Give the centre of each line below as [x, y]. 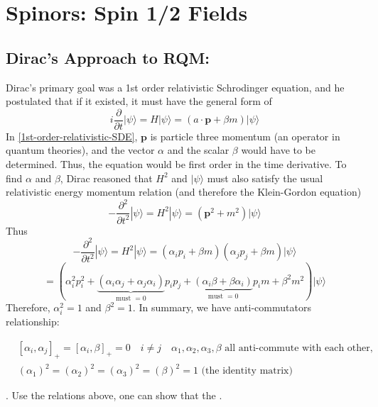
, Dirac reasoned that [106, 178]
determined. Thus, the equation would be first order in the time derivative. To [176, 164]
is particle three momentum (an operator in [245, 136]
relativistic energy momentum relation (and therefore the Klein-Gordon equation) [184, 192]
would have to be [279, 150]
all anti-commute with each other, [299, 348]
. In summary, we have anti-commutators [222, 307]
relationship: [33, 322]
